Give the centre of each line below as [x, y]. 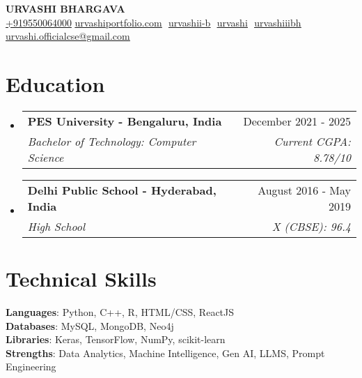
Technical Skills [81, 279]
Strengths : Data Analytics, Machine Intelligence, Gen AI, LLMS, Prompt [165, 353]
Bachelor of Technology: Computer [112, 141]
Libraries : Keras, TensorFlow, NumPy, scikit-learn [116, 339]
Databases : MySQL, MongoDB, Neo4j [90, 325]
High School [56, 226]
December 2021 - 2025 [297, 121]
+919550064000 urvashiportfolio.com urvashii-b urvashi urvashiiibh [154, 22]
